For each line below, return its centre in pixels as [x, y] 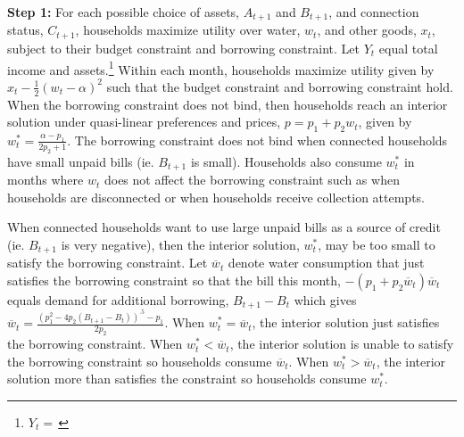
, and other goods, [367, 30]
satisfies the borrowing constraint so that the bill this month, [174, 280]
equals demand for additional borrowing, [118, 300]
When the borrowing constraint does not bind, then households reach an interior [228, 104]
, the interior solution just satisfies [346, 322]
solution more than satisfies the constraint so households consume [187, 379]
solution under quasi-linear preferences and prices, [144, 122]
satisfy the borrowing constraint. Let [108, 263]
